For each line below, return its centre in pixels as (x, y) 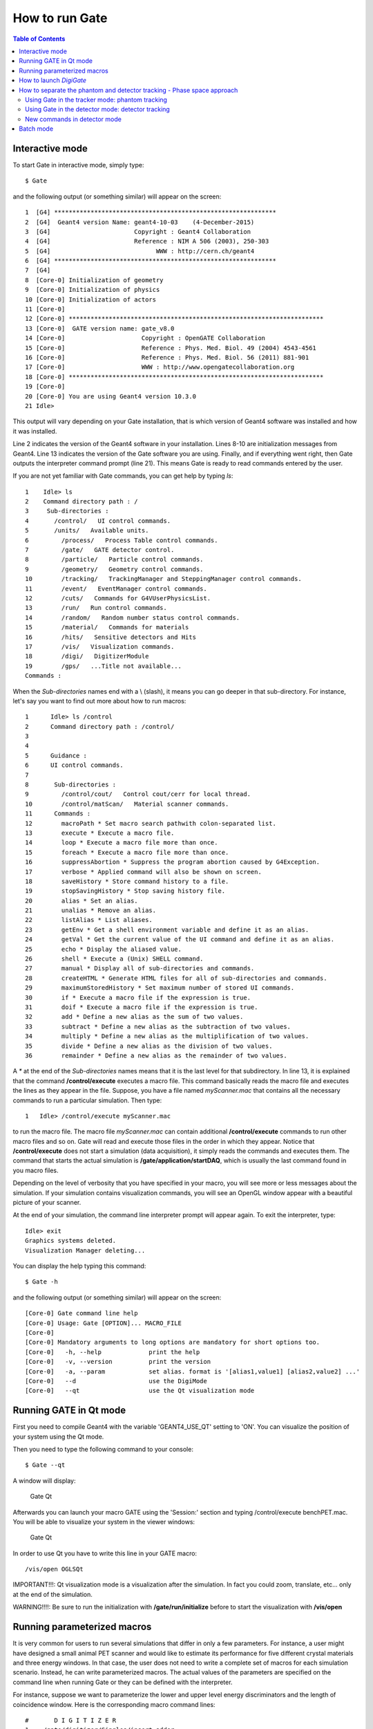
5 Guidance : (56, 755)
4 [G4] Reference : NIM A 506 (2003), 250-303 (147, 241)
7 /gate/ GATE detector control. (100, 550)
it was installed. (35, 431)
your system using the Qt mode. (58, 1436)
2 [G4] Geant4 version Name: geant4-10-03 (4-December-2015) (140, 222)
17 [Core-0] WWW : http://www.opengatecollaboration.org (160, 367)
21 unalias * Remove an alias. (91, 910)
